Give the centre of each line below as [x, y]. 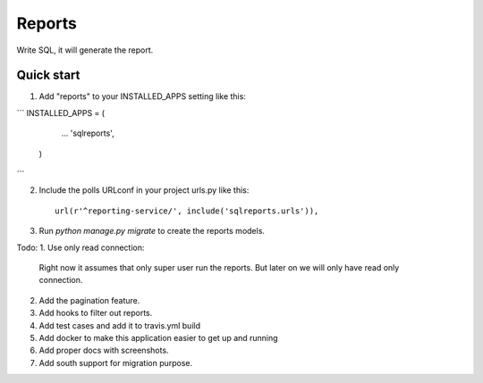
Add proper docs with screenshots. [104, 350]
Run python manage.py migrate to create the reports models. [152, 231]
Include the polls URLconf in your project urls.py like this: [144, 190]
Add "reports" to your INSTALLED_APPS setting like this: [142, 96]
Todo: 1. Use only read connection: [80, 247]
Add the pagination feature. [89, 300]
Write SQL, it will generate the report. [85, 50]
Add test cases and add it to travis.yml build [120, 325]
